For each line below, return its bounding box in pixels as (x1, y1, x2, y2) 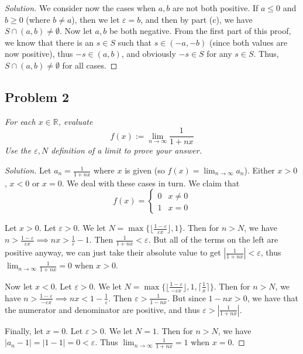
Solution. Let (5, 164, 51, 176)
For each (5, 115, 36, 127)
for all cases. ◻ (62, 59, 118, 71)
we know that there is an (5, 36, 94, 48)
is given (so (125, 164, 165, 176)
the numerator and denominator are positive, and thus (5, 303, 200, 315)
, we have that (247, 291, 298, 304)
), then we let (71, 13, 120, 25)
